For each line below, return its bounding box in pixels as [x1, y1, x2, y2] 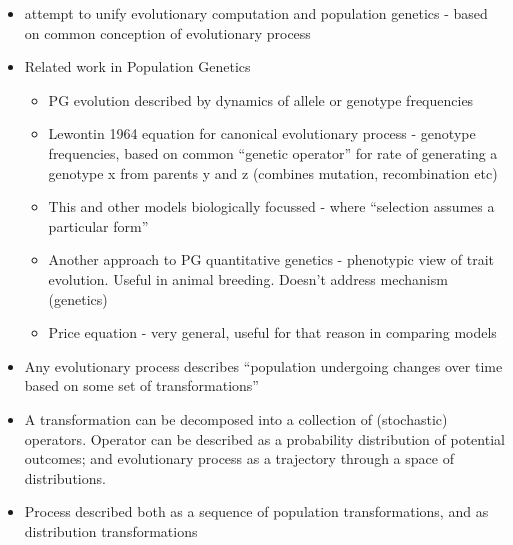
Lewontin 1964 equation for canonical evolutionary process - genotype [48, 123, 476, 144]
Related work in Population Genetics [24, 56, 251, 77]
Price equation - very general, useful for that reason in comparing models [48, 322, 497, 343]
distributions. [24, 467, 106, 488]
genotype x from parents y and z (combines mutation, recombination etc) [48, 162, 498, 183]
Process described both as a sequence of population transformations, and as [24, 501, 489, 522]
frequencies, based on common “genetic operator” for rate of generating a [48, 142, 498, 163]
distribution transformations [24, 520, 198, 541]
